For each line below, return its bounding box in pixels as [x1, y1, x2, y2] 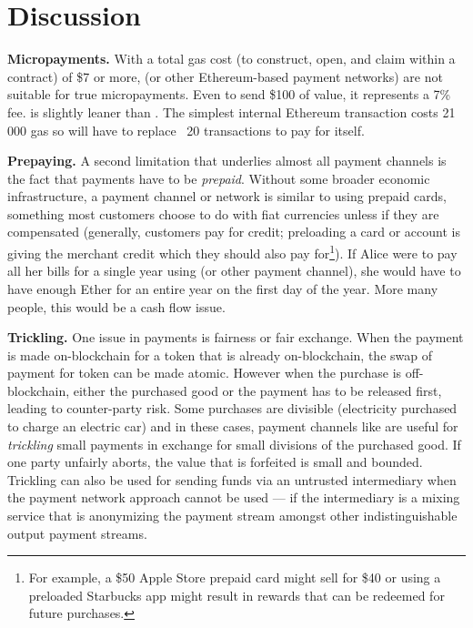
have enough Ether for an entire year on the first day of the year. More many [7, 279, 438, 298]
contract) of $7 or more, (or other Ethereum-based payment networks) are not [7, 66, 443, 86]
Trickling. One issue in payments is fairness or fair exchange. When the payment [7, 328, 464, 347]
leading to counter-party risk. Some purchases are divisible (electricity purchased [7, 399, 458, 418]
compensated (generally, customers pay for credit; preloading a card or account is [7, 222, 460, 241]
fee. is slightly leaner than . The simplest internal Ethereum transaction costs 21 [7, 102, 456, 121]
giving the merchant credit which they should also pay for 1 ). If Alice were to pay [7, 241, 458, 262]
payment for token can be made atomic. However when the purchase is [7, 363, 402, 382]
